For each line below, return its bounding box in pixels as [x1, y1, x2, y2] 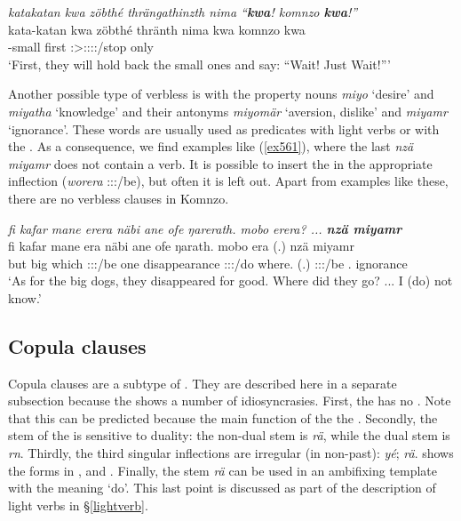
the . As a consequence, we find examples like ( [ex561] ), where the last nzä [8, 137, 414, 156]
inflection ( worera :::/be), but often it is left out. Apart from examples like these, [8, 172, 449, 190]
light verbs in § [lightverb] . [8, 495, 148, 514]
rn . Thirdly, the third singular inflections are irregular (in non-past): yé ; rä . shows [8, 444, 454, 462]
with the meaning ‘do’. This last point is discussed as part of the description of [8, 478, 436, 497]
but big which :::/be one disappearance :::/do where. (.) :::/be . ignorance [8, 253, 408, 272]
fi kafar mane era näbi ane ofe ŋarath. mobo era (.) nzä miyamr [8, 236, 354, 255]
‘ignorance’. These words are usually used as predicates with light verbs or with [8, 119, 440, 138]
